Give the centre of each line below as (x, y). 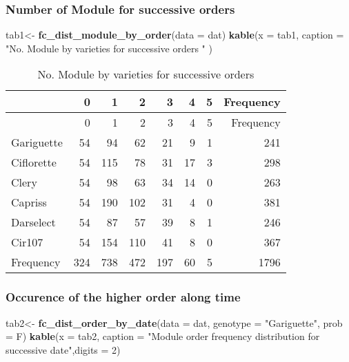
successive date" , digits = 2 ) (63, 349)
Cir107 (27, 242)
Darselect (33, 222)
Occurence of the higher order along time (123, 297)
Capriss (29, 202)
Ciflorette (34, 162)
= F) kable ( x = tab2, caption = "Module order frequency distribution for (163, 336)
